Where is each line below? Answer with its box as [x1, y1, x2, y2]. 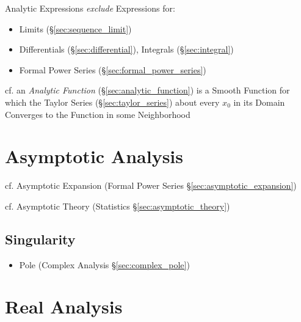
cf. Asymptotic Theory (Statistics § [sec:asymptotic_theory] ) [5, 199, 230, 212]
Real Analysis [5, 294, 123, 319]
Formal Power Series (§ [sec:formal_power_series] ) [19, 63, 206, 76]
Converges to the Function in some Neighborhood [5, 108, 190, 120]
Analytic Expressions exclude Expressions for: [5, 2, 175, 14]
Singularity [5, 229, 76, 248]
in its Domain [233, 95, 285, 108]
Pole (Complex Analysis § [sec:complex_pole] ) [19, 258, 190, 271]
